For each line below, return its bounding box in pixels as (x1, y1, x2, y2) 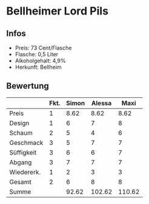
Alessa (91, 98, 112, 107)
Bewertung (6, 81, 50, 91)
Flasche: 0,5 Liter (15, 51, 59, 58)
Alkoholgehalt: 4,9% (15, 57, 66, 64)
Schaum (9, 129, 33, 137)
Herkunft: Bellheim (15, 63, 62, 71)
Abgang (9, 158, 32, 167)
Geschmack (9, 138, 44, 147)
